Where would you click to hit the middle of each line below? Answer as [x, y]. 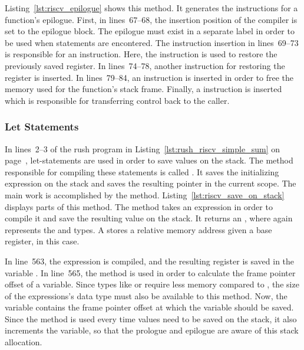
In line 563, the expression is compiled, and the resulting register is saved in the [150, 261]
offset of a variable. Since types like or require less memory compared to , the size [152, 284]
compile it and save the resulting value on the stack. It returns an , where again [149, 218]
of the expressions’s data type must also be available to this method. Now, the [146, 295]
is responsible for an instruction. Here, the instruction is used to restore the [141, 54]
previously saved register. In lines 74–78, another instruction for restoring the [145, 65]
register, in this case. [42, 241]
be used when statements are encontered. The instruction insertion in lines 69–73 [152, 42]
